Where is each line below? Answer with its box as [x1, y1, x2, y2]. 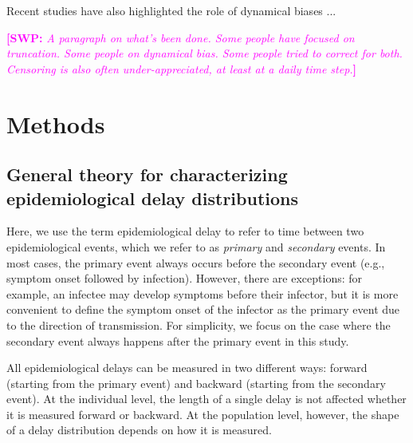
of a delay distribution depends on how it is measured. [6, 421, 272, 438]
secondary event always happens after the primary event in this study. [6, 332, 349, 349]
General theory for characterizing [6, 162, 288, 187]
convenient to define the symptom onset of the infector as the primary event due [6, 301, 400, 318]
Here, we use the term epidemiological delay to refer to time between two [6, 223, 364, 239]
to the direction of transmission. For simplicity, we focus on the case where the [6, 316, 391, 333]
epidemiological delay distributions [6, 185, 299, 210]
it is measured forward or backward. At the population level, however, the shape [6, 405, 399, 422]
